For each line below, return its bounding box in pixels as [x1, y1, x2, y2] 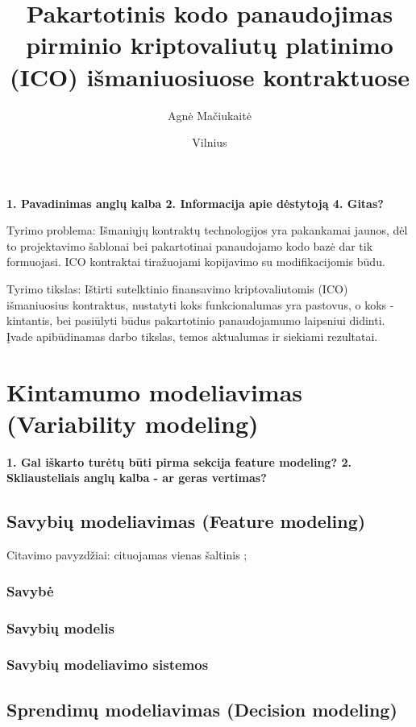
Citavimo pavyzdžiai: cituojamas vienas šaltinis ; [6, 546, 248, 563]
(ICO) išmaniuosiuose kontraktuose [10, 60, 410, 93]
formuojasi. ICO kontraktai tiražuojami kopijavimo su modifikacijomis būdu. [6, 253, 385, 270]
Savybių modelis [6, 617, 114, 638]
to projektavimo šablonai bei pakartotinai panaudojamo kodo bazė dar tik [6, 237, 373, 254]
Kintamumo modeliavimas [6, 375, 302, 408]
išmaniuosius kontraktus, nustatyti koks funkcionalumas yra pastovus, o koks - [6, 296, 394, 313]
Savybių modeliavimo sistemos [6, 654, 209, 675]
